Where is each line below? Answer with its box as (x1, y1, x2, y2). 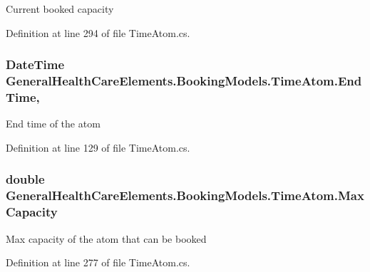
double (6, 170, 45, 188)
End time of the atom (6, 116, 101, 131)
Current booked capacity (6, 1, 114, 16)
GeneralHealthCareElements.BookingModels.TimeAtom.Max (6, 187, 364, 204)
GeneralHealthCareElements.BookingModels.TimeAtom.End (6, 72, 362, 90)
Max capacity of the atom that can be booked (6, 231, 207, 246)
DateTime (6, 56, 65, 73)
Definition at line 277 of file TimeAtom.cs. (6, 255, 190, 270)
